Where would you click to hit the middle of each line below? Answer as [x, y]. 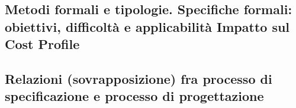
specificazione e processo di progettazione [134, 96]
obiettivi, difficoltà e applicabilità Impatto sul [147, 26]
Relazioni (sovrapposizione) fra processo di [139, 78]
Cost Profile [42, 44]
